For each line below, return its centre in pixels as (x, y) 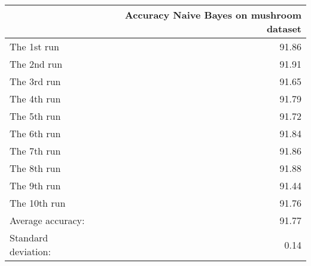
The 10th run (38, 203)
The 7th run (35, 151)
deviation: (30, 251)
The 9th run (35, 185)
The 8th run (35, 168)
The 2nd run (36, 64)
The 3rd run (35, 81)
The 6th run (35, 133)
